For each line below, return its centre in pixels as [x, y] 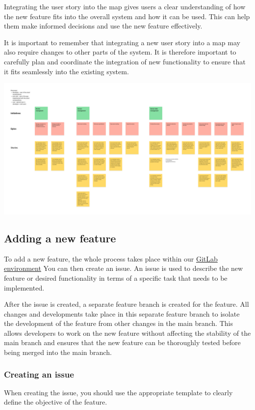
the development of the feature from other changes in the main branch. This [118, 323]
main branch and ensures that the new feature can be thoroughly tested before [122, 342]
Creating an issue [39, 374]
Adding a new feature [60, 238]
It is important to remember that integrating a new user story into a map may [122, 42]
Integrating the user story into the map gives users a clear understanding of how [125, 6]
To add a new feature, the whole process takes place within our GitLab [111, 258]
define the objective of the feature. [56, 402]
